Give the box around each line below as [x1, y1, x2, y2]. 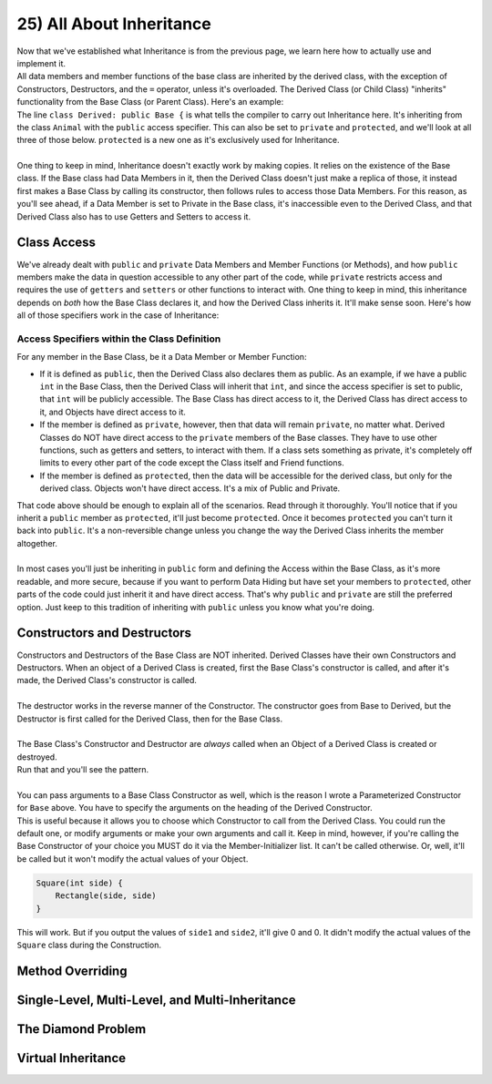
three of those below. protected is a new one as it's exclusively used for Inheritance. [16, 135, 341, 146]
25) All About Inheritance [16, 14, 211, 34]
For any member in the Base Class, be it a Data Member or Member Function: [16, 352, 307, 363]
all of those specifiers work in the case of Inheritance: [16, 310, 220, 321]
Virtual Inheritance [16, 1050, 127, 1066]
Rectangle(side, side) [55, 891, 157, 901]
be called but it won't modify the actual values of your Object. [16, 853, 249, 864]
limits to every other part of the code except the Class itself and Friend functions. [39, 457, 345, 468]
